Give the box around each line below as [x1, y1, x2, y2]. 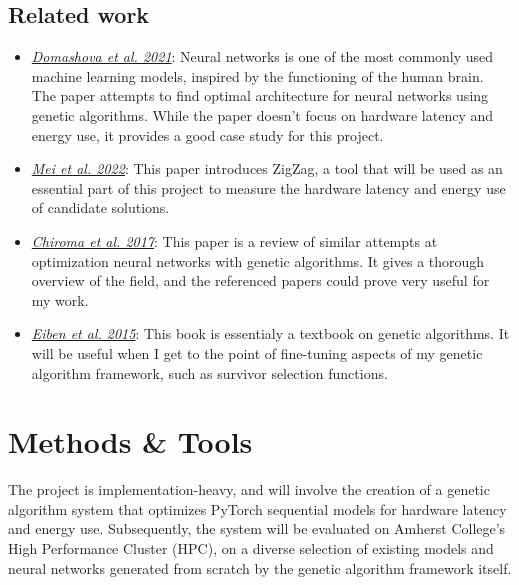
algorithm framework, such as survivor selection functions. [31, 362, 388, 383]
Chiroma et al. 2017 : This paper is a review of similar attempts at [31, 230, 438, 251]
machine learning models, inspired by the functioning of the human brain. [31, 65, 484, 86]
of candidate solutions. [31, 197, 170, 218]
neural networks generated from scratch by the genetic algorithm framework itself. [8, 557, 512, 578]
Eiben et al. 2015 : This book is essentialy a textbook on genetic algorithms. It [31, 323, 510, 344]
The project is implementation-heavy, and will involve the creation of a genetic [8, 479, 490, 500]
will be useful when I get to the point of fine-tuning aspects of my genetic [31, 342, 483, 363]
